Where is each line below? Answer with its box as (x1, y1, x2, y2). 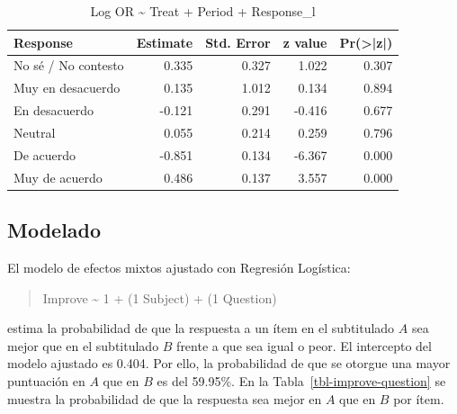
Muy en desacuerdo (13, 78, 121, 97)
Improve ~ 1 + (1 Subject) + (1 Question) (42, 288, 277, 307)
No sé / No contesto (13, 56, 124, 75)
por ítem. (393, 389, 444, 408)
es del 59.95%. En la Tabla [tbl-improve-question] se (157, 371, 446, 390)
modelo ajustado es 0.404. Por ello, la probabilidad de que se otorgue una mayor (7, 354, 451, 373)
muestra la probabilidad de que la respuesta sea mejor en (7, 389, 322, 408)
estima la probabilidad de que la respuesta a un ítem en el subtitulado (7, 319, 395, 337)
